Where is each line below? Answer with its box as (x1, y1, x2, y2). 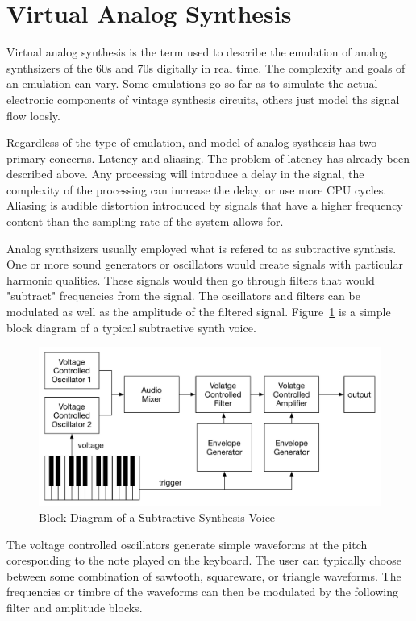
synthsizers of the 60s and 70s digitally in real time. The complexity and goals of (6, 59, 406, 76)
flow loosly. (6, 106, 60, 123)
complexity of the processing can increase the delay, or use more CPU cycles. (6, 181, 387, 198)
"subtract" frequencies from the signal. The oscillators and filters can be (6, 287, 360, 304)
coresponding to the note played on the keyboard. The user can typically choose (6, 552, 401, 569)
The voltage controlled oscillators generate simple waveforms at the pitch (6, 536, 368, 552)
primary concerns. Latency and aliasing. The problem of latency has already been (6, 149, 410, 166)
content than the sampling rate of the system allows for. (6, 213, 284, 230)
